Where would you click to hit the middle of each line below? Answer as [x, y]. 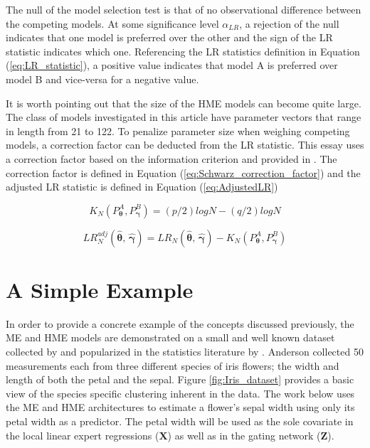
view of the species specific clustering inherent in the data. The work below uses [180, 393]
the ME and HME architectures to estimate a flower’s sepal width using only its [180, 407]
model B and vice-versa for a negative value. [102, 79]
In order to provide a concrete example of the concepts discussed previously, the [180, 323]
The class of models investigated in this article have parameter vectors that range [184, 117]
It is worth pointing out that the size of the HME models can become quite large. [184, 103]
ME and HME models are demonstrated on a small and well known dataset [170, 337]
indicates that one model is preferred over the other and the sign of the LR [169, 37]
